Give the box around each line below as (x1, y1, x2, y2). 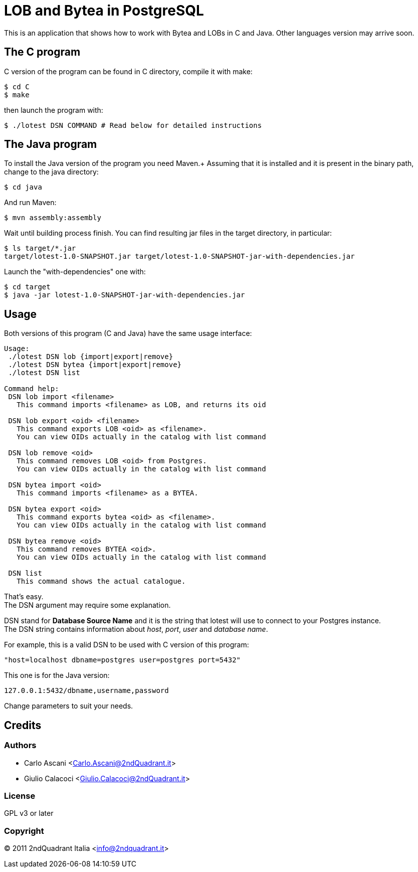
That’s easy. (4, 592, 44, 601)
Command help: (4, 385, 59, 393)
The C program (4, 46, 81, 59)
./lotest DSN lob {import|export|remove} (8, 353, 173, 361)
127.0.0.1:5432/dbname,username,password (4, 686, 169, 695)
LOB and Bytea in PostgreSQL (4, 2, 204, 19)
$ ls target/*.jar (4, 244, 76, 253)
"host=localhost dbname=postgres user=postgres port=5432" (4, 656, 241, 664)
